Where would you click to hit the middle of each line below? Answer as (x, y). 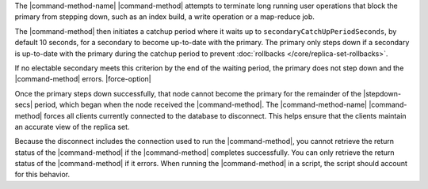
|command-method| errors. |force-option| (83, 79)
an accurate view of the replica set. (72, 127)
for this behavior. (42, 175)
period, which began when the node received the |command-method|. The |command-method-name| (201, 105)
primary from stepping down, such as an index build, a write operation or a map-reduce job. (164, 17)
